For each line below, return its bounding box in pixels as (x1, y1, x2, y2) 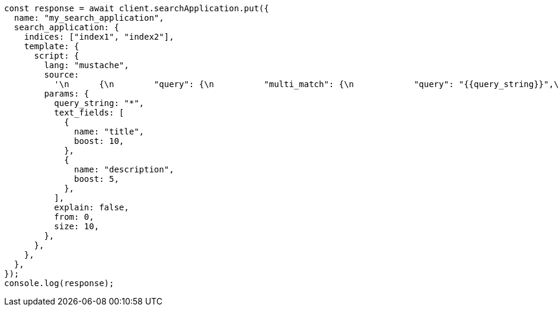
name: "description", (74, 165, 174, 174)
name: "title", (74, 127, 145, 136)
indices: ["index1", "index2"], (24, 32, 174, 41)
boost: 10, (74, 136, 124, 146)
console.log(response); (4, 278, 114, 288)
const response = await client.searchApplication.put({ (4, 4, 269, 13)
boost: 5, (74, 174, 119, 184)
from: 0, (54, 212, 94, 222)
